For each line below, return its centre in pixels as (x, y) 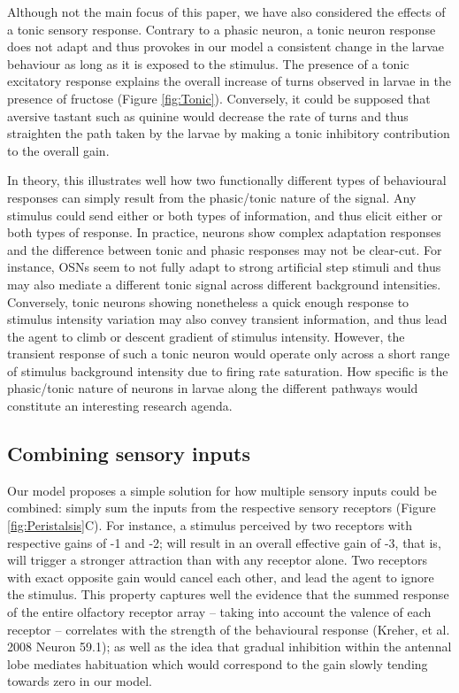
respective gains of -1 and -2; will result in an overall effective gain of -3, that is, (224, 542)
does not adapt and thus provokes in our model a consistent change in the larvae (226, 46)
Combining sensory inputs (129, 454)
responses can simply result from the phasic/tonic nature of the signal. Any (212, 197)
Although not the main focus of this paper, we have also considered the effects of (226, 12)
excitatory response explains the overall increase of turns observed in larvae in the (229, 81)
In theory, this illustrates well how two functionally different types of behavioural (227, 180)
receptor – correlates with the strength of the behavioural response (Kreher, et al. (229, 629)
